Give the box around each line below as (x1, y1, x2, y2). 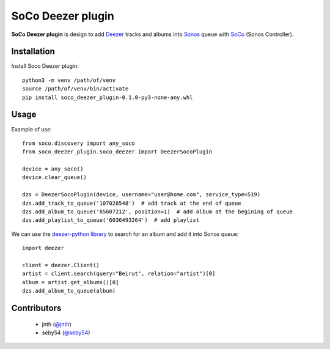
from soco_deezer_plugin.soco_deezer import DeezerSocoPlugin (22, 149, 213, 155)
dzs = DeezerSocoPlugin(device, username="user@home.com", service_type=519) (22, 191, 261, 198)
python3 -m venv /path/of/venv (22, 76, 116, 84)
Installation (11, 46, 55, 57)
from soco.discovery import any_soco (22, 139, 136, 147)
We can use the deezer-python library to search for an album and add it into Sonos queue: (11, 230, 239, 238)
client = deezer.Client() (22, 262, 100, 268)
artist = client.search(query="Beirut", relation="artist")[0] (22, 270, 216, 277)
